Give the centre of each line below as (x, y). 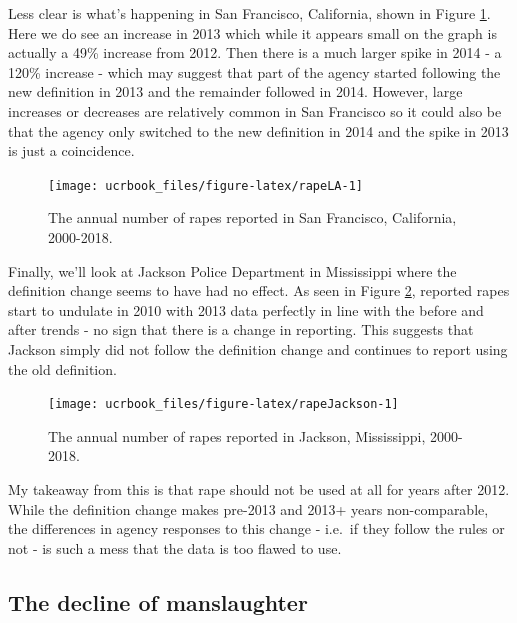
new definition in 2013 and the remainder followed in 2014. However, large (235, 91)
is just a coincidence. (71, 150)
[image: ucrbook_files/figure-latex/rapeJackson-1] (223, 404)
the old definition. (62, 368)
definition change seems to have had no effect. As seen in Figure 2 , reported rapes (259, 290)
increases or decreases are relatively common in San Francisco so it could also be (255, 110)
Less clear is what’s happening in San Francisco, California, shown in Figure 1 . (249, 13)
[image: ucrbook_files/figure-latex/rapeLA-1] (205, 185)
